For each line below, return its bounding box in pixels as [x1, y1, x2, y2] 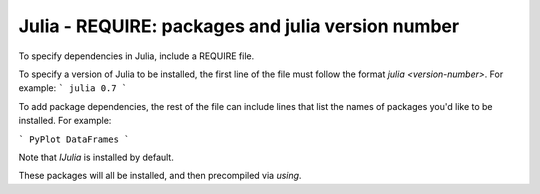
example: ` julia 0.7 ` [18, 82, 128, 94]
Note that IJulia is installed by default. [18, 151, 174, 163]
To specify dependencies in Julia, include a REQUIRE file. [18, 50, 255, 62]
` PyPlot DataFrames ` [18, 133, 130, 145]
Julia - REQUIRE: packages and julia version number [18, 15, 460, 37]
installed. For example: [18, 115, 112, 127]
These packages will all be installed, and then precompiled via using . [18, 170, 302, 182]
